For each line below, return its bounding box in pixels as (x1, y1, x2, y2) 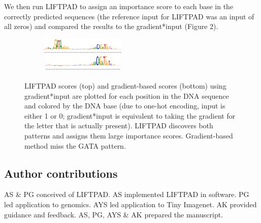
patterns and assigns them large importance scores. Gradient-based (24, 130, 233, 141)
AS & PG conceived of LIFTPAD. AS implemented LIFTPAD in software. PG (4, 189, 249, 200)
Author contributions (4, 165, 118, 181)
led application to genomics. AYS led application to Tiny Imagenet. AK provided (4, 199, 257, 209)
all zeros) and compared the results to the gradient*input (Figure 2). (4, 21, 218, 32)
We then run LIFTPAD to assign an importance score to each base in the (4, 1, 234, 11)
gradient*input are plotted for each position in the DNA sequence (24, 90, 229, 101)
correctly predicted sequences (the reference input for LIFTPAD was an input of (4, 11, 254, 21)
